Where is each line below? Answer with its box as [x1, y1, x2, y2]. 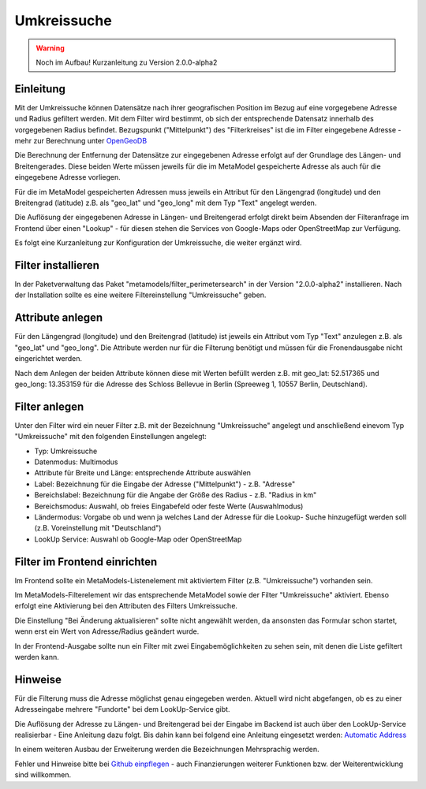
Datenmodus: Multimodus [34, 457, 118, 467]
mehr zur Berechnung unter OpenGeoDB [14, 136, 148, 146]
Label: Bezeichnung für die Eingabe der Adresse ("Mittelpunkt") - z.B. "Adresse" [34, 479, 296, 489]
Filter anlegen [14, 400, 84, 413]
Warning [35, 43, 65, 53]
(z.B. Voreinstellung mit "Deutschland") [34, 523, 162, 533]
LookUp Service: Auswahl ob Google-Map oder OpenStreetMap [34, 534, 242, 544]
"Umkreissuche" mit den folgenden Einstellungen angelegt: [14, 432, 207, 441]
